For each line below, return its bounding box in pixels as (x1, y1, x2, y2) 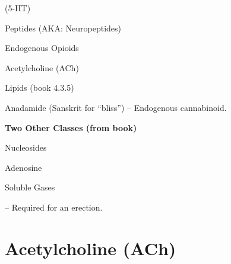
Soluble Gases (5, 181, 55, 193)
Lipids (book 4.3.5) (5, 81, 74, 94)
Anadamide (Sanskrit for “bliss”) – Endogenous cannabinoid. (5, 101, 227, 113)
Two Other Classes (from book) (5, 121, 137, 133)
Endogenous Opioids (5, 42, 79, 54)
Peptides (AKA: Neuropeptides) (5, 21, 122, 34)
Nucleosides (5, 141, 47, 154)
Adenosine (5, 161, 42, 173)
